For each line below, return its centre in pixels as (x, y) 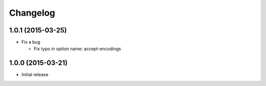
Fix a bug (31, 42)
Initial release (35, 75)
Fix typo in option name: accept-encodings (77, 49)
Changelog (32, 13)
